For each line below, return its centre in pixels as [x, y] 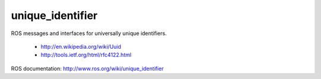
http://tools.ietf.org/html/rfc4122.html [86, 55]
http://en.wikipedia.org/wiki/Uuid [81, 46]
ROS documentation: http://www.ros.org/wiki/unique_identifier [87, 68]
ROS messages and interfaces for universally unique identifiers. [89, 33]
